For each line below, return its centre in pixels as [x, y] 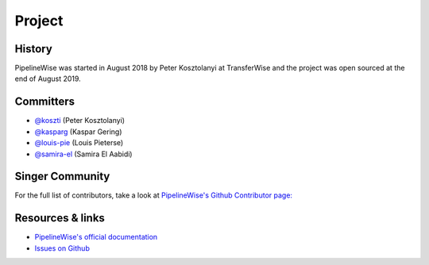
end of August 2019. [48, 79]
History [34, 49]
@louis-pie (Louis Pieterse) [79, 143]
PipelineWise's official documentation [96, 237]
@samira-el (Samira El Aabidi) [83, 154]
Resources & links [60, 218]
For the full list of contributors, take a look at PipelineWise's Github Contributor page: [154, 195]
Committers [45, 102]
